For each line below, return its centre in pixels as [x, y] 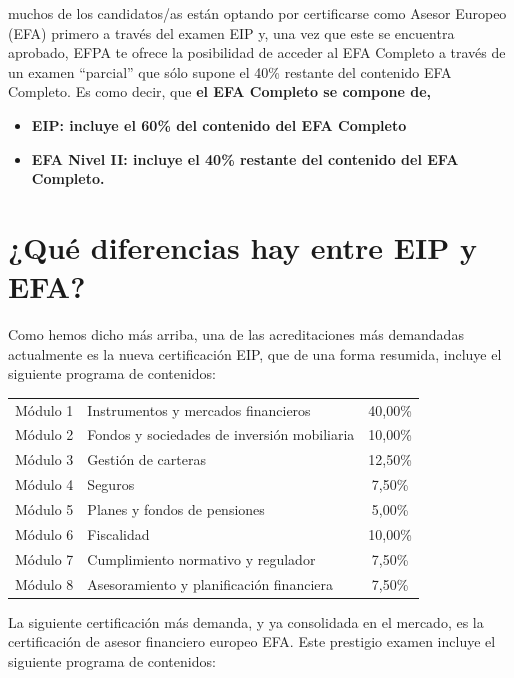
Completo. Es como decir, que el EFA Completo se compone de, [219, 91]
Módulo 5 [44, 508]
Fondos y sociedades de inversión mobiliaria [221, 434]
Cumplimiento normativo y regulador [201, 558]
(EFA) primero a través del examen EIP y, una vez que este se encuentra [231, 32]
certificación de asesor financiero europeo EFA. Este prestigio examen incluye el [252, 641]
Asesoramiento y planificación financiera [210, 583]
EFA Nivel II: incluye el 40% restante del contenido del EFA [245, 158]
